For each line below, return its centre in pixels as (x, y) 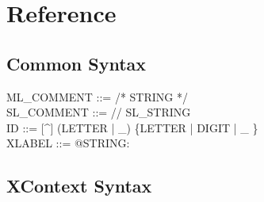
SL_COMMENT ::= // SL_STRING (99, 112)
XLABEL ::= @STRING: (68, 143)
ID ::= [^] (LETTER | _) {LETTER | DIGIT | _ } (132, 127)
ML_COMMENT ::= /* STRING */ (97, 96)
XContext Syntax (79, 186)
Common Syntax (77, 63)
